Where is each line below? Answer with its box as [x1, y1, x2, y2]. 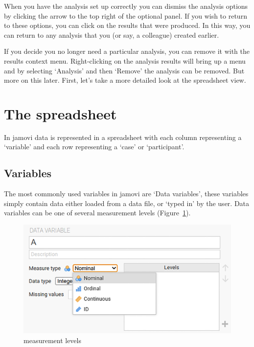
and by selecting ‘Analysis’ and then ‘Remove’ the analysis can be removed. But [4, 65, 245, 75]
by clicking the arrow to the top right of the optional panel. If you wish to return [4, 10, 247, 21]
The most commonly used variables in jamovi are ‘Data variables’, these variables [4, 188, 249, 199]
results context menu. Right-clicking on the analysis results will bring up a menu [4, 55, 246, 66]
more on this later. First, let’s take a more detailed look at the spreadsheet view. [4, 75, 246, 85]
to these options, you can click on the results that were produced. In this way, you [4, 20, 251, 30]
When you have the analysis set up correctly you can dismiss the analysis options [4, 1, 248, 11]
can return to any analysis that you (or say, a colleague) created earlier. [4, 29, 219, 40]
